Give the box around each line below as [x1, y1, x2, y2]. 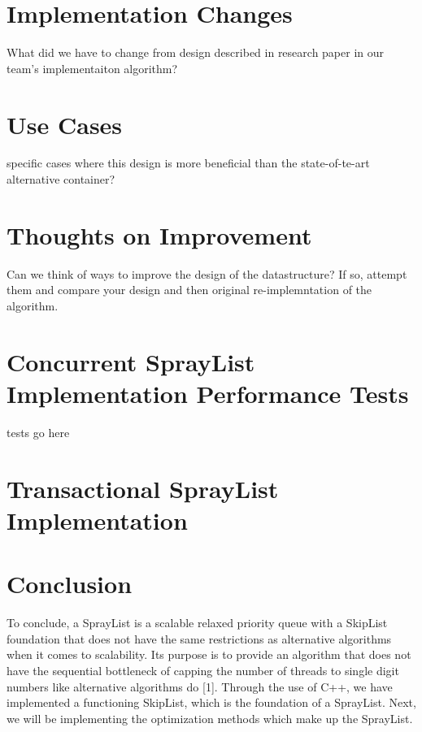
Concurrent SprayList [7, 344, 255, 378]
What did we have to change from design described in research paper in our [7, 44, 385, 61]
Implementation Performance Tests [7, 376, 409, 409]
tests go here [7, 423, 70, 440]
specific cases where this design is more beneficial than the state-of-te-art [7, 154, 370, 171]
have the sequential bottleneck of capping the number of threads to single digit [7, 661, 399, 678]
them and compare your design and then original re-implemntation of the [7, 281, 372, 298]
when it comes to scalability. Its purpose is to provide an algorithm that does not [7, 646, 411, 663]
